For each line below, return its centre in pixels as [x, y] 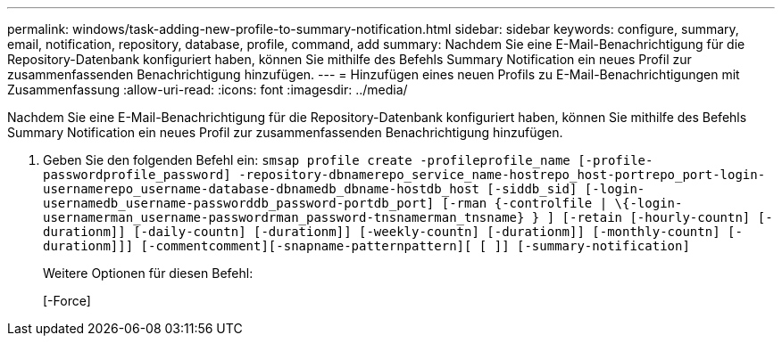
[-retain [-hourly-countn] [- [667, 217]
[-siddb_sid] [532, 189]
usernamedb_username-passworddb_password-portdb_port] [239, 203]
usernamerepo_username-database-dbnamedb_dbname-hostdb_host [261, 189]
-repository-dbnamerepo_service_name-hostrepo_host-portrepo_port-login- [502, 175]
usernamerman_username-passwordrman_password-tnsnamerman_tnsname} [284, 217]
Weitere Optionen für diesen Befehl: [148, 273]
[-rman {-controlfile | [524, 203]
